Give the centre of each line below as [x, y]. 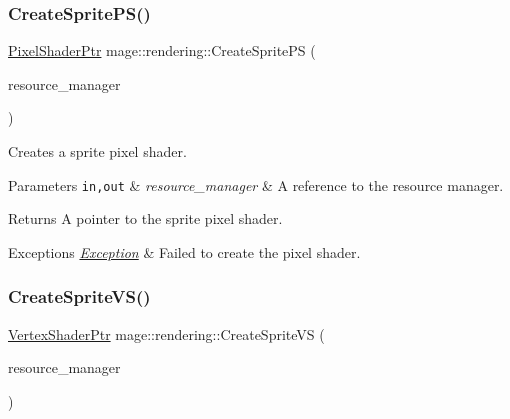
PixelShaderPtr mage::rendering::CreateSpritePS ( [162, 50]
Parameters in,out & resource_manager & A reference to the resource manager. [256, 184]
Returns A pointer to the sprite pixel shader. [145, 218]
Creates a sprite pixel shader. [97, 151]
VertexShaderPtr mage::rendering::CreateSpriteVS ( [166, 333]
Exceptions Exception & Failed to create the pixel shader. [184, 251]
